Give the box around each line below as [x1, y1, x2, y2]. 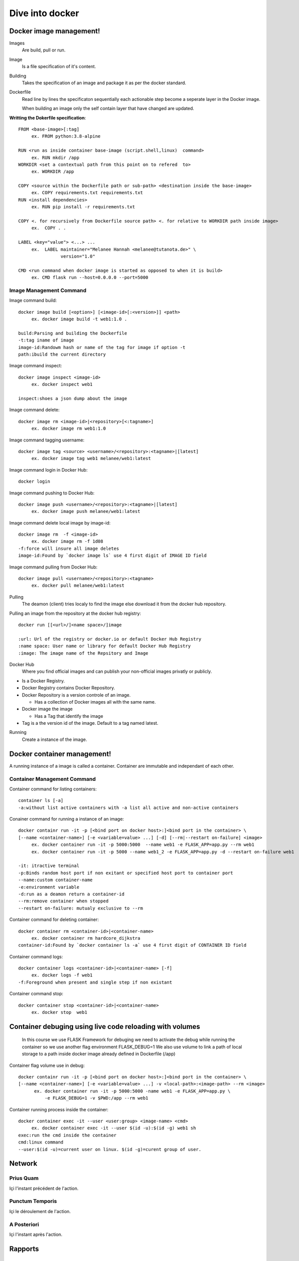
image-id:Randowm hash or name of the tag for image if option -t [18, 345, 186, 350]
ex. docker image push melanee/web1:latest [31, 508, 140, 514]
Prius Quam [9, 1175, 39, 1182]
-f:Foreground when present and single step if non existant [18, 979, 172, 985]
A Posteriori [9, 1221, 39, 1228]
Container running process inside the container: [9, 1106, 108, 1112]
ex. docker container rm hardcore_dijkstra [31, 935, 140, 941]
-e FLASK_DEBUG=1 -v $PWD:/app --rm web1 [44, 1095, 148, 1101]
